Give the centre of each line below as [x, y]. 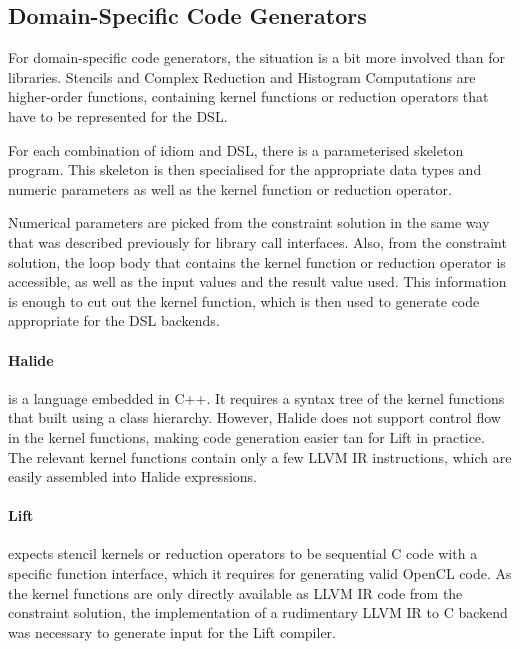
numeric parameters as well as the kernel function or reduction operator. [230, 188]
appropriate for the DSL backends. [114, 320]
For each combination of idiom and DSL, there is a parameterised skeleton [236, 149]
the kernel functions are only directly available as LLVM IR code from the [235, 592]
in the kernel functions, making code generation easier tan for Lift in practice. [246, 436]
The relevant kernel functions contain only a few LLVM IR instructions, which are [260, 456]
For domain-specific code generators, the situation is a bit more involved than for [256, 57]
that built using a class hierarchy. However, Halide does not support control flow [254, 417]
